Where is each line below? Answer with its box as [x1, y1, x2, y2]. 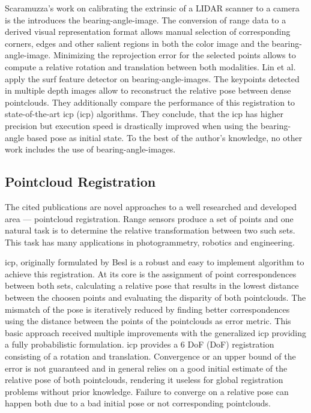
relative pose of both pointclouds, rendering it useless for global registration [5, 373, 283, 386]
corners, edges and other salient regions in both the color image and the [5, 37, 269, 49]
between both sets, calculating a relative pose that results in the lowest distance [5, 279, 299, 292]
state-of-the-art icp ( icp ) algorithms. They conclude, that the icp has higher [5, 107, 283, 120]
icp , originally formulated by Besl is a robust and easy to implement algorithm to [5, 256, 304, 268]
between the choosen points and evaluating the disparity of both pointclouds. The [5, 291, 306, 304]
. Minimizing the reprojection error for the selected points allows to [48, 49, 296, 61]
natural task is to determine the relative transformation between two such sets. [5, 224, 295, 237]
